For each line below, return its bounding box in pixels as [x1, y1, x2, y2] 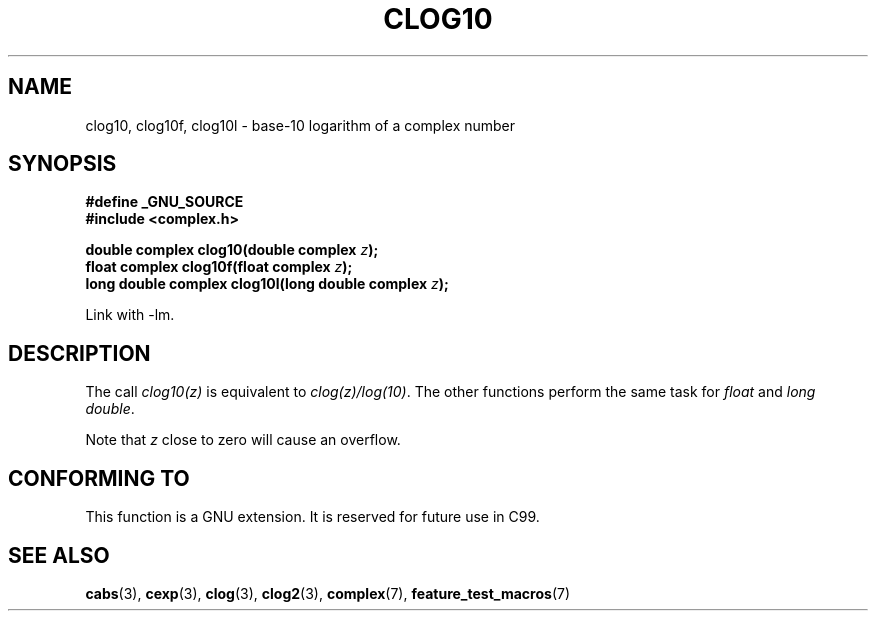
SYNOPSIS [8, 151, 117, 177]
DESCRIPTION [8, 340, 151, 366]
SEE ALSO [8, 542, 110, 568]
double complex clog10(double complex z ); [85, 241, 379, 259]
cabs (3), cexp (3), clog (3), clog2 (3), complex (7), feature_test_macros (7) [85, 584, 571, 602]
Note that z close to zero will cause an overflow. [85, 431, 401, 449]
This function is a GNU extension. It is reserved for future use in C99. [85, 508, 540, 526]
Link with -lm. [85, 306, 175, 324]
